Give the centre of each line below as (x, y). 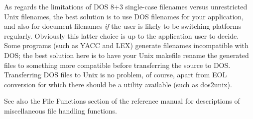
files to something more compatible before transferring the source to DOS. (117, 65)
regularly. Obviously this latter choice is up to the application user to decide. (122, 35)
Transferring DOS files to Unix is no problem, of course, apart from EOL (116, 75)
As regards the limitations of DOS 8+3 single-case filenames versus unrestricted (126, 6)
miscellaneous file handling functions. (61, 110)
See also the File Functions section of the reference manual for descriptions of (122, 101)
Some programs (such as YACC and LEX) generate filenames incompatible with (126, 45)
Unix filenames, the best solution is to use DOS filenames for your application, (124, 16)
